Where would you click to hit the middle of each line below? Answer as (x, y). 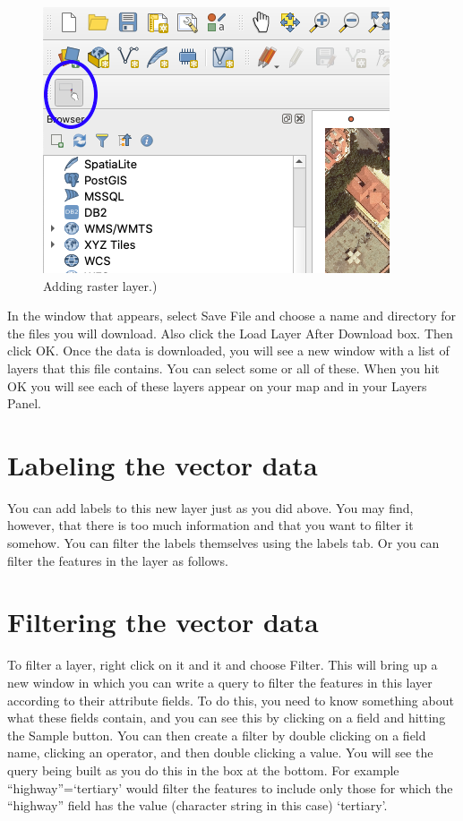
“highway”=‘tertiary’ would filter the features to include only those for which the (230, 787)
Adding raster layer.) (100, 285)
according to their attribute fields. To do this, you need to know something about (231, 700)
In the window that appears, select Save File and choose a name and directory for (232, 316)
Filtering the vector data (163, 622)
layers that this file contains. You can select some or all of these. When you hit (223, 368)
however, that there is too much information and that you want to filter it (210, 525)
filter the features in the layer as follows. (118, 560)
